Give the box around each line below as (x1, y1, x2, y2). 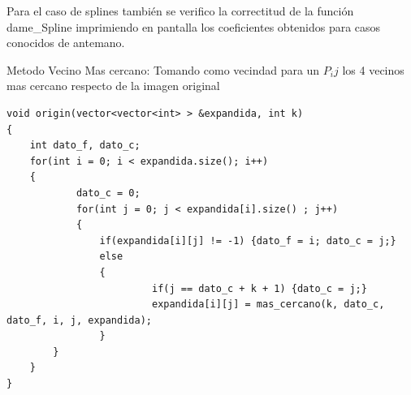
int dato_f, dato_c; (29, 140, 141, 152)
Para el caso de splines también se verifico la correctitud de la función (6, 2, 354, 19)
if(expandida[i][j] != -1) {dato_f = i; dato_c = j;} (99, 234, 396, 247)
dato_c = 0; (76, 187, 141, 199)
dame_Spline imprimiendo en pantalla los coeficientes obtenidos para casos (6, 18, 381, 35)
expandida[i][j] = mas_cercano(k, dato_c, (151, 298, 385, 311)
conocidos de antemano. (6, 34, 125, 51)
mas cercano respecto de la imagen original (6, 77, 220, 94)
